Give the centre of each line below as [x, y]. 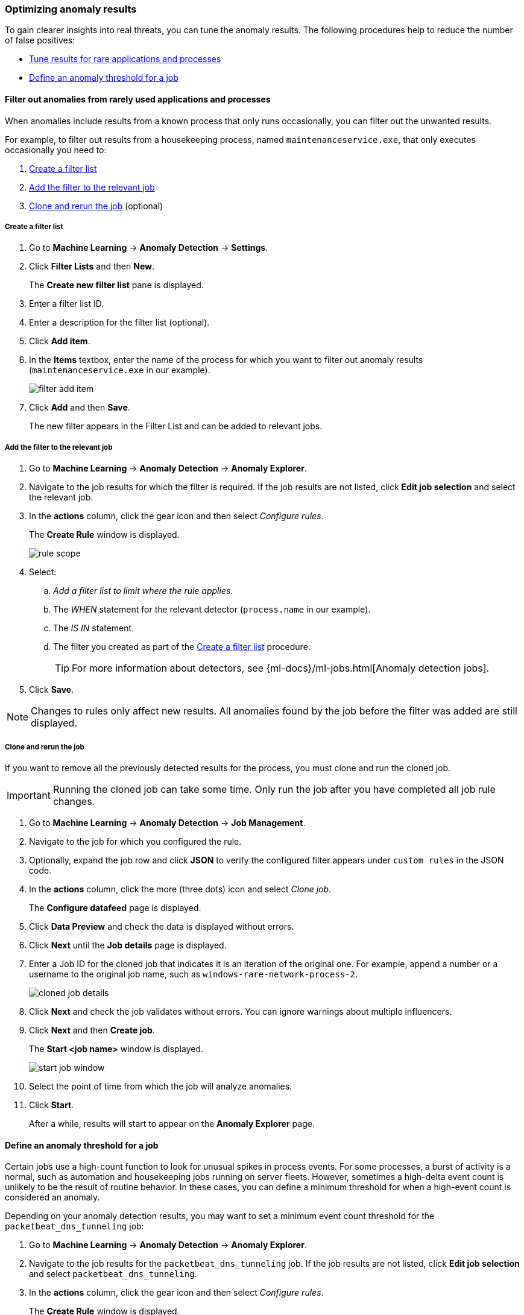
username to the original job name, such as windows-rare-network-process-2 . [193, 974]
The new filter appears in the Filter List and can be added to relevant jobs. [176, 426]
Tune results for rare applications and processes [125, 59]
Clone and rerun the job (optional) [96, 206]
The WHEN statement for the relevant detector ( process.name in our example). [212, 610]
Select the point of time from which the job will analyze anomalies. [161, 1086]
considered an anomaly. [52, 1197]
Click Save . [52, 690]
